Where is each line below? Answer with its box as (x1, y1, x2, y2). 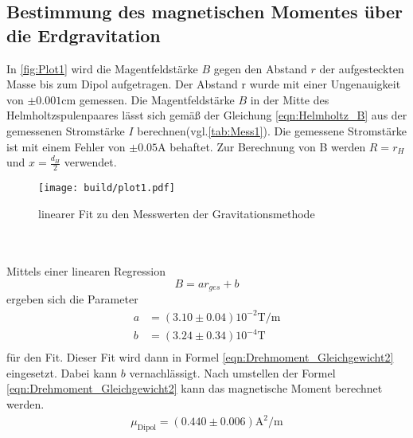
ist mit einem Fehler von (6, 138, 126, 154)
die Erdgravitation (6, 22, 161, 47)
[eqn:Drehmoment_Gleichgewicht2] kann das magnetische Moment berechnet (6, 380, 383, 397)
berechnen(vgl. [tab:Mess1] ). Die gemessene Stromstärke (137, 122, 407, 139)
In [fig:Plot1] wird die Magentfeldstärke (6, 60, 198, 76)
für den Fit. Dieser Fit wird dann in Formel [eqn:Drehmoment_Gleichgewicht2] (6, 349, 394, 366)
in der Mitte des (250, 91, 329, 108)
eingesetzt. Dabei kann (6, 364, 118, 381)
